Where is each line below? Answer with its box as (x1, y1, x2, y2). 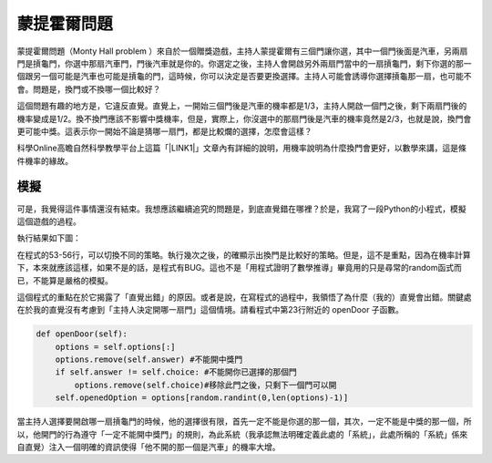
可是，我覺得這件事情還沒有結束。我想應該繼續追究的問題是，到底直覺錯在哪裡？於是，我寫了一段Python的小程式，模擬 (16, 203, 466, 214)
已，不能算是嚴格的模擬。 (16, 274, 113, 286)
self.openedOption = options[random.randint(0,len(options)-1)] (55, 393, 349, 403)
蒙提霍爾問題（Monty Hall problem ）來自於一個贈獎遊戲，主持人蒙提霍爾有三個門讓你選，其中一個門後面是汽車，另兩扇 (16, 46, 468, 57)
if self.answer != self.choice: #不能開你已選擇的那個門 (55, 367, 298, 377)
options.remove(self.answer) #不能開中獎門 (55, 355, 243, 365)
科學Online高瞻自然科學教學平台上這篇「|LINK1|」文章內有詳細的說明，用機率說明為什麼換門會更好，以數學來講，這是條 (16, 142, 466, 154)
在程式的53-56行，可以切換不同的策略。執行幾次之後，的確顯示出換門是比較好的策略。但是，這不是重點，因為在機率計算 (16, 249, 471, 260)
